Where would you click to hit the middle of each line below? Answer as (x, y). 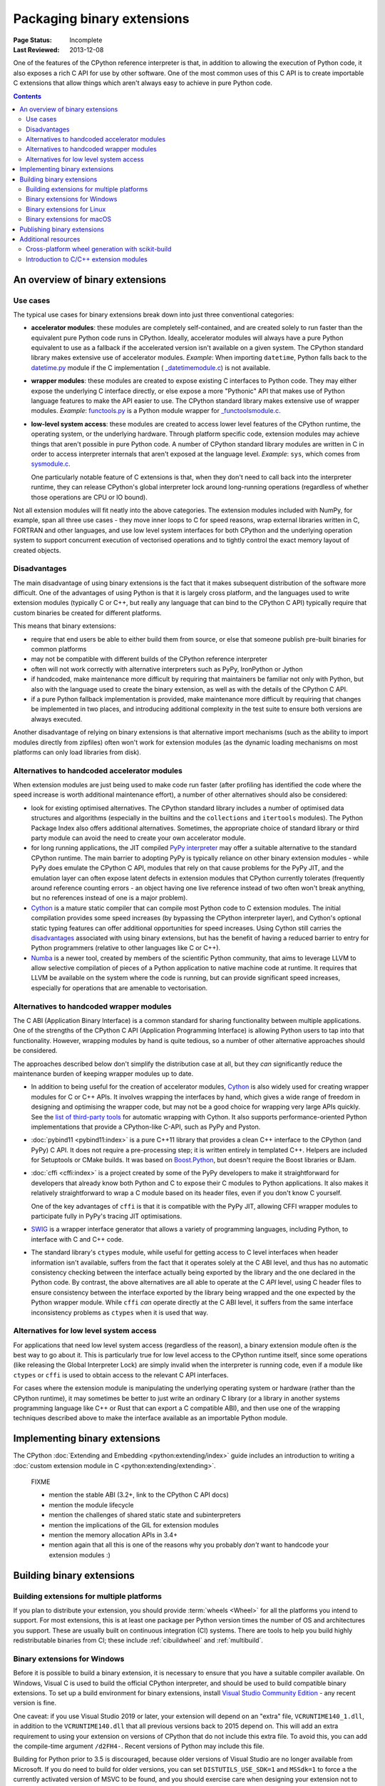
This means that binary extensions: (65, 626)
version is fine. (35, 1703)
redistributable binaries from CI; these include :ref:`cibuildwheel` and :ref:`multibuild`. (138, 1640)
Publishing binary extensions (62, 229)
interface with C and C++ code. (77, 1239)
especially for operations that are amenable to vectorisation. (119, 988)
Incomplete (86, 40)
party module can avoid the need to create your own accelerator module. (138, 838)
